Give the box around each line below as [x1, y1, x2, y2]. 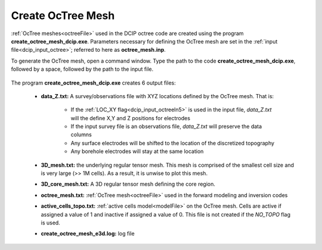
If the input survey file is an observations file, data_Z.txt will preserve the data [70, 123, 262, 130]
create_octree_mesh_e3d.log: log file [41, 230, 135, 237]
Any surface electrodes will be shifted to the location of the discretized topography [70, 139, 274, 146]
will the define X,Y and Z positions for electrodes [70, 114, 191, 121]
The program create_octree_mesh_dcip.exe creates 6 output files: [11, 79, 176, 86]
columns [70, 131, 92, 138]
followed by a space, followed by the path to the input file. [11, 65, 154, 73]
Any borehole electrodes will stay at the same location [70, 148, 204, 155]
